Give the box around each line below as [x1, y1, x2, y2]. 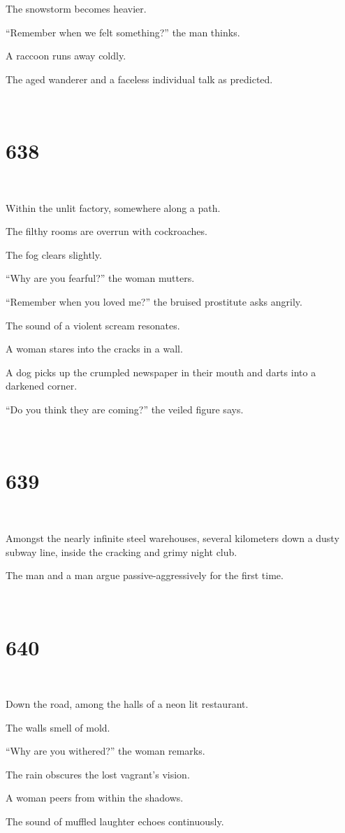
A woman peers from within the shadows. [6, 790, 184, 805]
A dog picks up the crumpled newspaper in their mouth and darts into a [6, 364, 316, 379]
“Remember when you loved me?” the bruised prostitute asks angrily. [6, 294, 302, 309]
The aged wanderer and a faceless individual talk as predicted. [6, 71, 273, 86]
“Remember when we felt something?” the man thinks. [6, 24, 240, 39]
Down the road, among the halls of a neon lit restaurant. [6, 697, 249, 711]
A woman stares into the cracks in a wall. [6, 341, 183, 356]
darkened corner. [6, 378, 78, 393]
